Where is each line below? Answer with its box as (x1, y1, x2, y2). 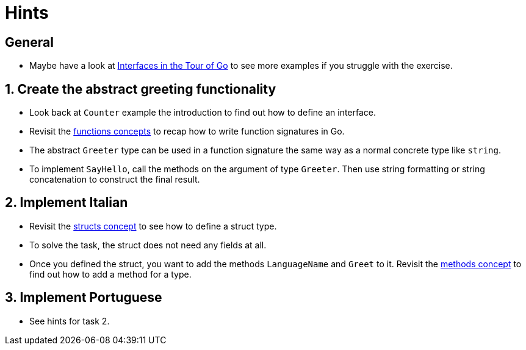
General (5, 34, 54, 50)
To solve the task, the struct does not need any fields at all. (29, 239, 267, 250)
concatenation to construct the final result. (29, 174, 200, 185)
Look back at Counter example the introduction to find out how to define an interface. (29, 107, 376, 118)
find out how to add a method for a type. (29, 268, 192, 279)
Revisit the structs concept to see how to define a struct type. (29, 220, 277, 231)
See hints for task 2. (29, 315, 110, 326)
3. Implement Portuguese (5, 290, 162, 306)
